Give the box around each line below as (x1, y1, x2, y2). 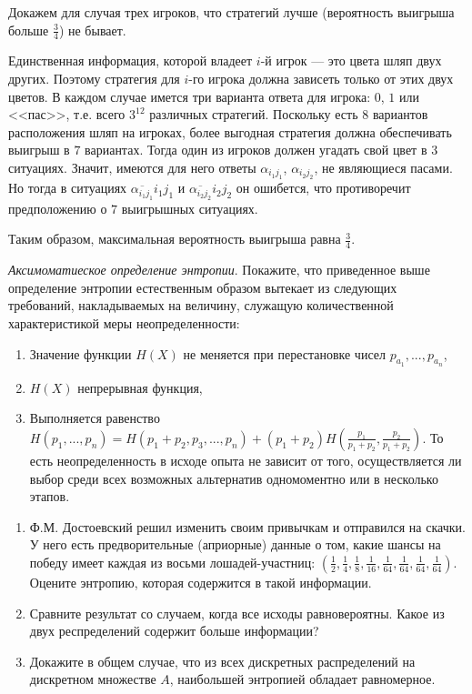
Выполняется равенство (29, 408, 160, 427)
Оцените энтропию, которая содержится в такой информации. (29, 572, 372, 591)
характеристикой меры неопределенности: (8, 314, 240, 332)
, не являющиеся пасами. (314, 157, 453, 176)
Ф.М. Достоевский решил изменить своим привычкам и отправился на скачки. (29, 517, 466, 536)
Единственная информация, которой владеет (8, 51, 253, 70)
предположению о (8, 198, 107, 217)
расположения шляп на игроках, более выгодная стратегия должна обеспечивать (8, 122, 452, 141)
